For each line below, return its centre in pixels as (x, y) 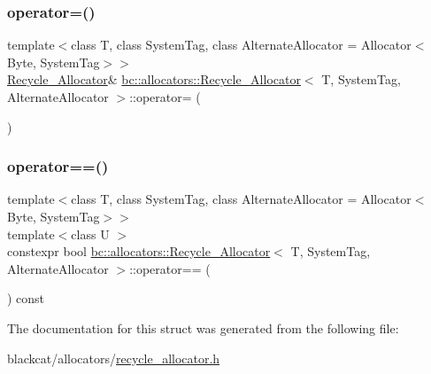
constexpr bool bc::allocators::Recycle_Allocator (139, 251)
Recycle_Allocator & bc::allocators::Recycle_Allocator (154, 79)
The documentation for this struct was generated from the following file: (203, 327)
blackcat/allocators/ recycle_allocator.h (114, 358)
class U (90, 234)
